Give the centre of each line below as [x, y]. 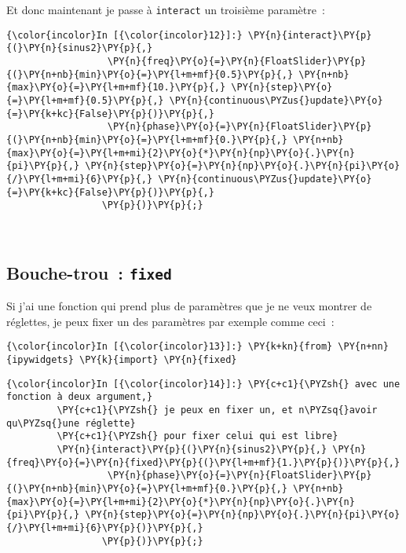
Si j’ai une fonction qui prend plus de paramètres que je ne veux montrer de [189, 306]
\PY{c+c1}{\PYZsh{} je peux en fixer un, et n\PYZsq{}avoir [217, 410]
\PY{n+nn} [363, 347]
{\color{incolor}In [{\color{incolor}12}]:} [124, 35]
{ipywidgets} [40, 360]
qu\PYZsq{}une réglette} [71, 423]
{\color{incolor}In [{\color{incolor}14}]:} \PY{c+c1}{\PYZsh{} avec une [203, 384]
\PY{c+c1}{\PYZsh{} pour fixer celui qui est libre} [198, 436]
